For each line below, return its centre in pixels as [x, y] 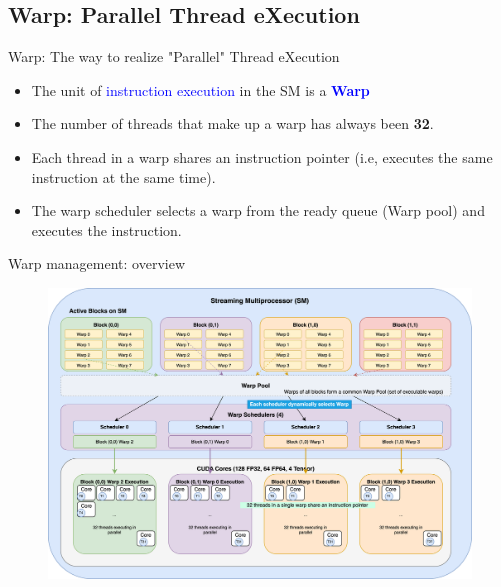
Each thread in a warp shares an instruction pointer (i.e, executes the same [262, 156]
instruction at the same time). [123, 176]
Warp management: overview [97, 263]
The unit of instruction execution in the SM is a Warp [200, 89]
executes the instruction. [106, 229]
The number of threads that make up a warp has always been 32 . [232, 123]
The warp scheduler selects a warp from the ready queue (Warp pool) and [258, 210]
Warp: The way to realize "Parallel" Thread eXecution [174, 56]
